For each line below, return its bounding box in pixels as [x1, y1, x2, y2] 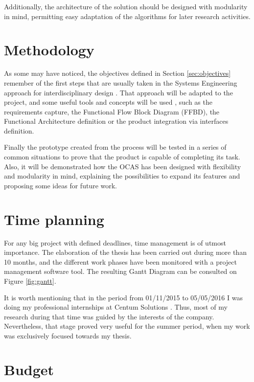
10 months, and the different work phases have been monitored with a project [4, 256, 237, 267]
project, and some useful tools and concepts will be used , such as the [4, 97, 212, 107]
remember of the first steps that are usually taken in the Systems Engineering [4, 77, 237, 88]
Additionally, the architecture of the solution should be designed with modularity [4, 1, 248, 11]
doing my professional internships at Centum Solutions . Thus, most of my [4, 302, 228, 312]
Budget [4, 359, 54, 379]
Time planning [4, 209, 104, 229]
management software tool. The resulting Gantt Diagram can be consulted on [4, 266, 237, 276]
